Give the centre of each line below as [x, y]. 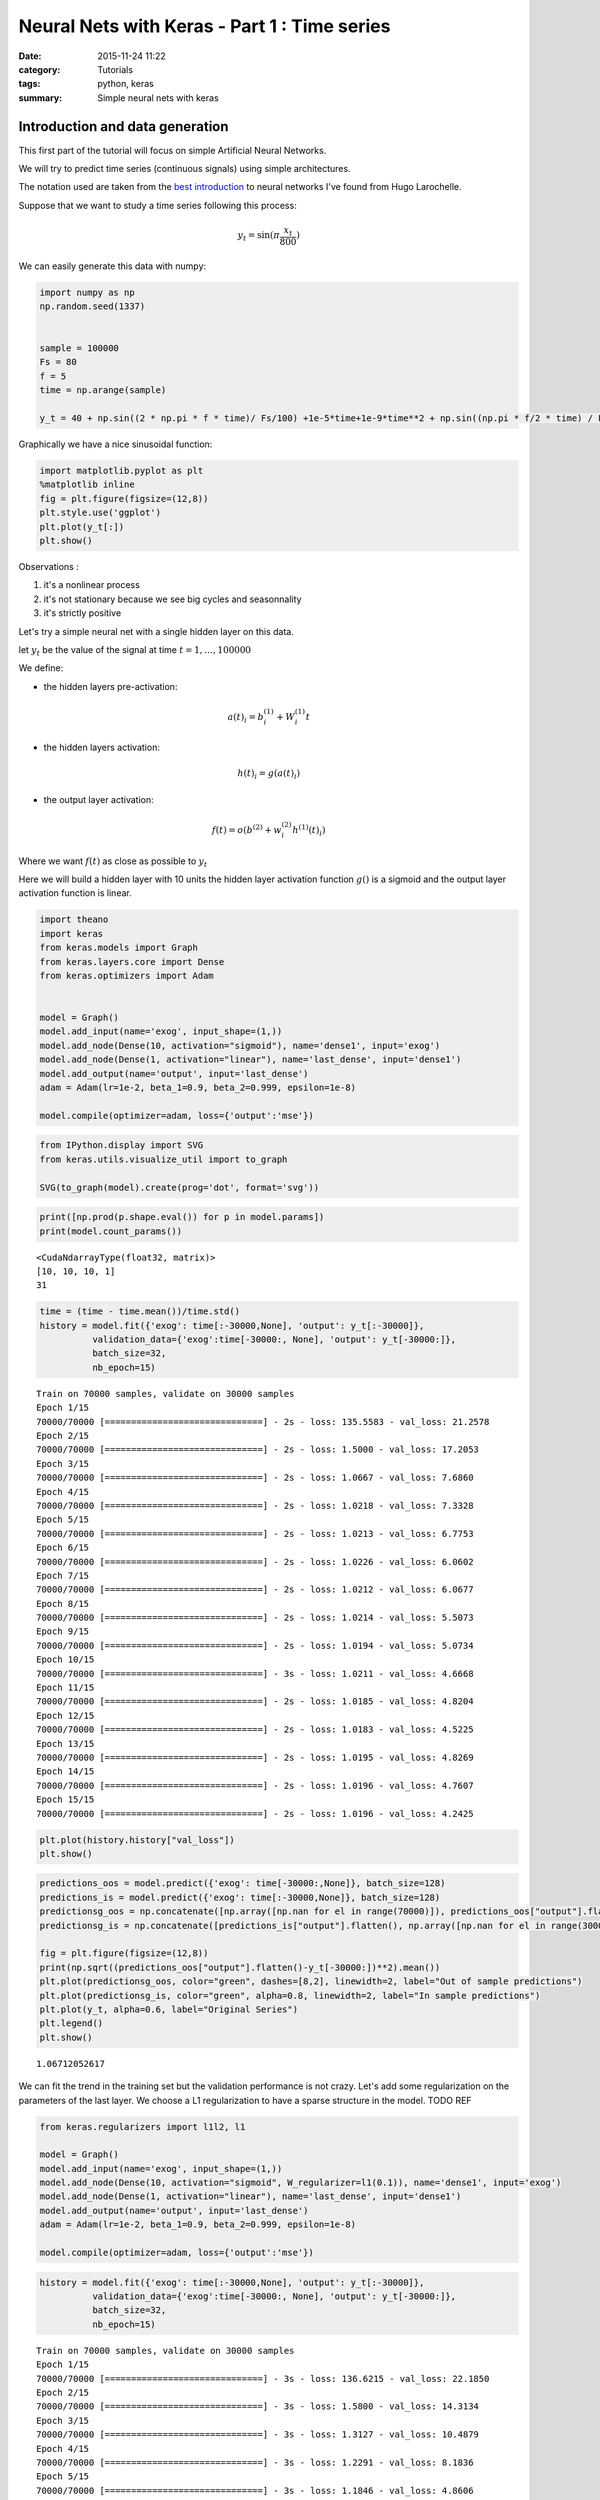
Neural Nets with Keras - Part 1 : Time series [204, 26]
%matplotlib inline [87, 484]
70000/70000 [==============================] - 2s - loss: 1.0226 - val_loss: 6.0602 [255, 1561]
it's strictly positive [82, 613]
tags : [29, 84]
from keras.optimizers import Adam [126, 975]
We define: [41, 668]
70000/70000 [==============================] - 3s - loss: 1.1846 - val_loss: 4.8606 [255, 2490]
